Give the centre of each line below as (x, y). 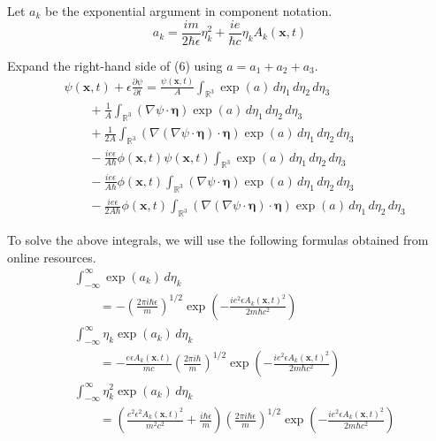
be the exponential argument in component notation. (189, 11)
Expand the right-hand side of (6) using (115, 65)
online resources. (52, 257)
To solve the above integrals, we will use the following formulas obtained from (218, 240)
